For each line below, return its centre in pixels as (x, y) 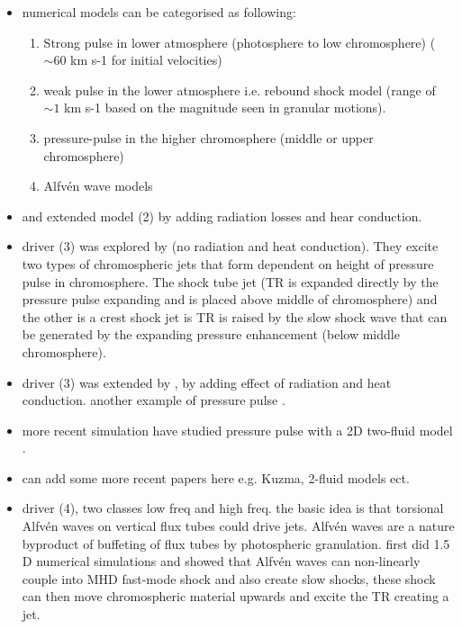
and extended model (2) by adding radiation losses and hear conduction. (222, 216)
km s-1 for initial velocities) (146, 60)
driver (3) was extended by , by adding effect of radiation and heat (207, 382)
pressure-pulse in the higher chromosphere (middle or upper (208, 137)
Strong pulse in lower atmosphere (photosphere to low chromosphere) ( (240, 42)
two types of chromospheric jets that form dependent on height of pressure (228, 263)
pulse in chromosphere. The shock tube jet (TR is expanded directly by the (230, 281)
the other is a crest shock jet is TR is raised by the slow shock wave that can (235, 316)
